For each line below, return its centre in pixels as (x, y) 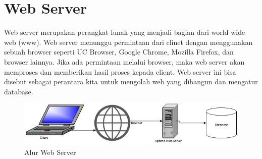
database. (19, 91)
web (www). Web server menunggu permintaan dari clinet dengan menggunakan (128, 42)
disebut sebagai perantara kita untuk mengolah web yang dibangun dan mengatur (131, 82)
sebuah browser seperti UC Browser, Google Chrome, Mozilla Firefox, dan (119, 52)
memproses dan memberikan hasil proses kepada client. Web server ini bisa (120, 71)
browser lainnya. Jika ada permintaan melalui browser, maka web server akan (124, 61)
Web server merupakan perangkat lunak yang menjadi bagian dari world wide (125, 32)
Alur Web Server (50, 152)
